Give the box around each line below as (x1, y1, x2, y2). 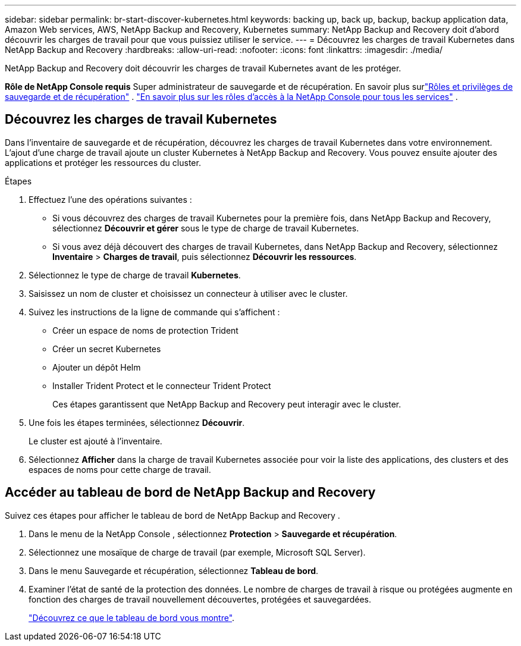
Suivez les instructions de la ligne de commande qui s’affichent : (29, 306, 280, 317)
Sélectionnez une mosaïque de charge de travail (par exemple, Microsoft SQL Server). (29, 547, 366, 557)
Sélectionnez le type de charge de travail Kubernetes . (29, 269, 241, 280)
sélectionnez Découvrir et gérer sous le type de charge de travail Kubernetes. (52, 222, 359, 233)
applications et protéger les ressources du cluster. (5, 157, 201, 168)
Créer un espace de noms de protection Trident (52, 325, 238, 335)
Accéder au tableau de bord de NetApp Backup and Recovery (5, 485, 376, 500)
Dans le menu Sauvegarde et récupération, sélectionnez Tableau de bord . (29, 565, 319, 576)
